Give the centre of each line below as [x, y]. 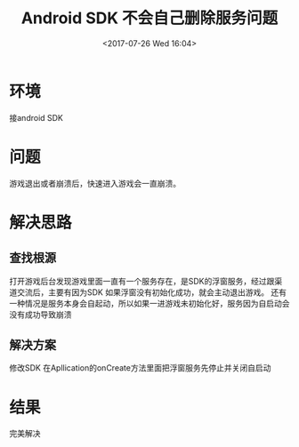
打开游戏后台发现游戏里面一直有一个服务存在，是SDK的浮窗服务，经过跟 [142, 281]
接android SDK [36, 117]
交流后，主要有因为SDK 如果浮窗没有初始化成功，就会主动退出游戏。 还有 [152, 292]
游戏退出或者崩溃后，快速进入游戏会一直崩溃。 [95, 183]
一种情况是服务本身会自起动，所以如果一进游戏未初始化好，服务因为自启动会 [149, 303]
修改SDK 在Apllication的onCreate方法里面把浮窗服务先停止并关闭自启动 [140, 368]
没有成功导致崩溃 [40, 314]
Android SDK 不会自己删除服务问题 [149, 18]
